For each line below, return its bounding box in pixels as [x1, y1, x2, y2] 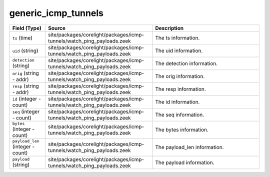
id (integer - [12, 95, 41, 102]
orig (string [12, 69, 39, 76]
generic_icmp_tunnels [9, 7, 103, 18]
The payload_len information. [155, 144, 224, 151]
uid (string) [12, 47, 38, 54]
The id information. [155, 98, 200, 105]
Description [155, 24, 184, 31]
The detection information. [155, 60, 218, 67]
